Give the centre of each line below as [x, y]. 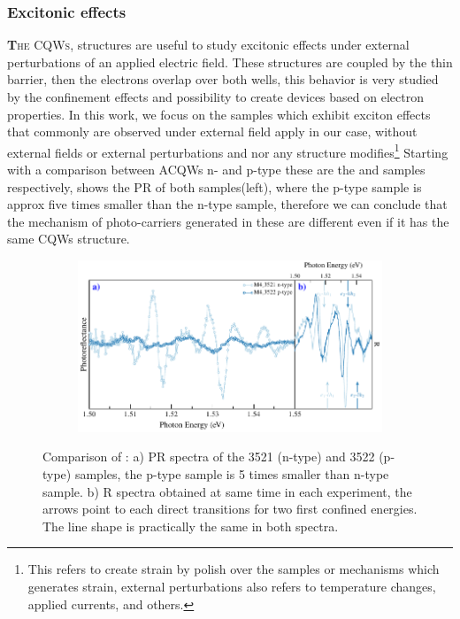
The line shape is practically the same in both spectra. [191, 526]
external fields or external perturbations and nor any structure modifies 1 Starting [228, 151]
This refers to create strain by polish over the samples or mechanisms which [234, 569]
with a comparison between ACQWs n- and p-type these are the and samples [216, 170]
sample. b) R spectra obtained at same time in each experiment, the [227, 491]
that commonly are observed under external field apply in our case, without [212, 132]
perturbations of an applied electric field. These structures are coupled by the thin [230, 62]
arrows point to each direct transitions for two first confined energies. [230, 509]
